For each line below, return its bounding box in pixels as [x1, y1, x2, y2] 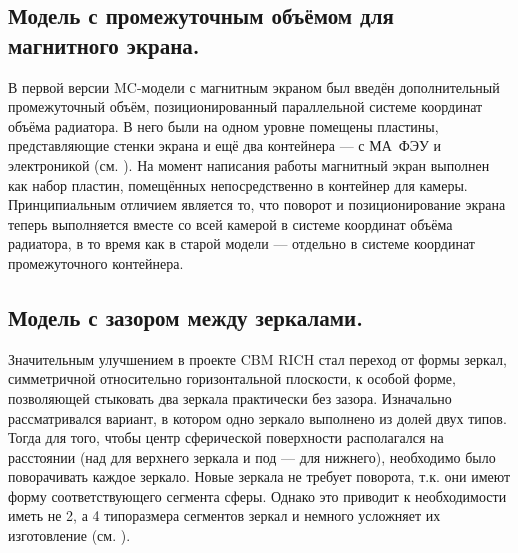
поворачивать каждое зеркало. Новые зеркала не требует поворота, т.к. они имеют [8, 466, 511, 487]
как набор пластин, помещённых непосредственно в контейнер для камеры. [8, 174, 468, 195]
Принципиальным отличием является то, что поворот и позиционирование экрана [8, 194, 506, 215]
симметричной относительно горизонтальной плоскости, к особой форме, [8, 368, 456, 389]
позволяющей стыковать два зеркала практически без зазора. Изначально [8, 387, 452, 408]
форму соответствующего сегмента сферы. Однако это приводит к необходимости [8, 485, 507, 506]
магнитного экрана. [8, 29, 200, 60]
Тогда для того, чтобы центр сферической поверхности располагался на [8, 427, 444, 448]
